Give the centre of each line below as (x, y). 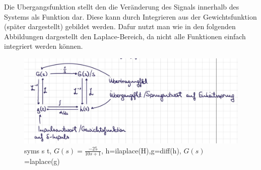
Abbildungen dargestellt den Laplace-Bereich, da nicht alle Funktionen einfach (125, 36)
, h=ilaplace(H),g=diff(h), (141, 150)
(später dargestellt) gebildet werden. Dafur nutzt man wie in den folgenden (120, 26)
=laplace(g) (42, 161)
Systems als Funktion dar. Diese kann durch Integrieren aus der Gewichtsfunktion (130, 16)
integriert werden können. (44, 46)
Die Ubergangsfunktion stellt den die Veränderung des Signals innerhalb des (122, 7)
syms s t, (38, 150)
